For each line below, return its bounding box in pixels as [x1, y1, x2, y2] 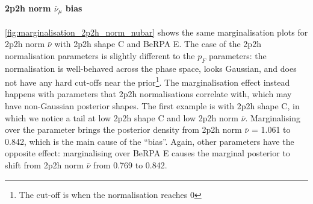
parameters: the [208, 49, 267, 62]
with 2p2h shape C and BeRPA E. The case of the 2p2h [54, 37, 261, 50]
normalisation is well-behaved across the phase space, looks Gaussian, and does [5, 62, 297, 74]
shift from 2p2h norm [5, 159, 84, 171]
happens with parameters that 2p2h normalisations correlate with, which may [5, 88, 292, 100]
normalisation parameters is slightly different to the [5, 49, 195, 62]
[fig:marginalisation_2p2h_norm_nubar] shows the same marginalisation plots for [5, 25, 308, 38]
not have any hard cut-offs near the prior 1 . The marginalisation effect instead [5, 74, 290, 88]
